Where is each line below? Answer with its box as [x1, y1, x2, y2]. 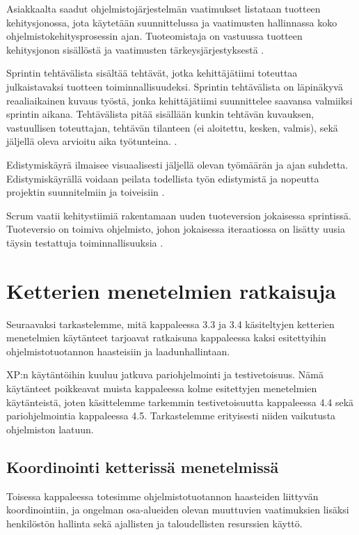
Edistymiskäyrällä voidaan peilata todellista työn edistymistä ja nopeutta [6, 171, 319, 185]
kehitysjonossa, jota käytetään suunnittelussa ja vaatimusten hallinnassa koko [6, 15, 337, 29]
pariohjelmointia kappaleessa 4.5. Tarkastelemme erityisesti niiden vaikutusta [6, 408, 336, 423]
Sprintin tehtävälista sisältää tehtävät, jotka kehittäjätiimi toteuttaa [6, 65, 298, 80]
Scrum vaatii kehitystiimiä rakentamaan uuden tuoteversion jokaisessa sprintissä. [6, 208, 351, 222]
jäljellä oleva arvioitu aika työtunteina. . [6, 134, 177, 148]
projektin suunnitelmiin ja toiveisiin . [6, 185, 165, 199]
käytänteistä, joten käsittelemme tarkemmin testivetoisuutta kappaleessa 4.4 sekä [6, 394, 354, 409]
